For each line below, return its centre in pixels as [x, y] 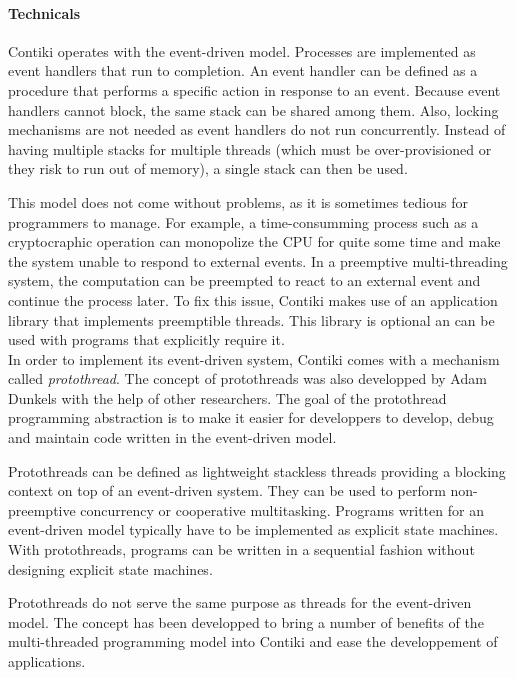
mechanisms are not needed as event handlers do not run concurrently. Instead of [257, 129]
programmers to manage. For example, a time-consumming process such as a [243, 221]
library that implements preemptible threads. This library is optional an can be [251, 319]
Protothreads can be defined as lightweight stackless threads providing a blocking [257, 470]
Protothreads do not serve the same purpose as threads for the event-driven [240, 602]
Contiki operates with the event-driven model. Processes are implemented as [242, 50]
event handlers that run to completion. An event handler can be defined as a [243, 70]
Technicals [44, 12]
